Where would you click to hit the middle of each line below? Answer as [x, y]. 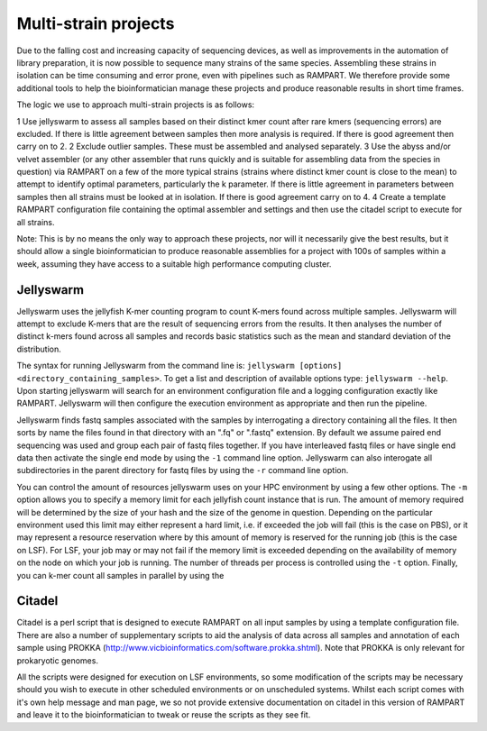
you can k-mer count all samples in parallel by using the [120, 575]
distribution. [39, 349]
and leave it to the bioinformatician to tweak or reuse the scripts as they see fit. [164, 715]
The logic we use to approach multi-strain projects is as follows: [136, 105]
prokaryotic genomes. [58, 660]
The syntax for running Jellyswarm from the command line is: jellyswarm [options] [179, 366]
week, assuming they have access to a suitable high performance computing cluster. [174, 264]
